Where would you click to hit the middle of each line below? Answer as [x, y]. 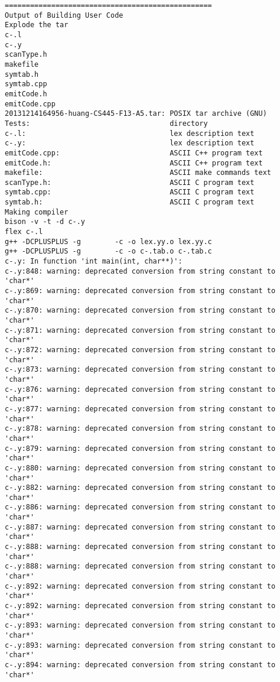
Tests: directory [106, 123]
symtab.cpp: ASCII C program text [130, 192]
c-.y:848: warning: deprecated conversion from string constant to [140, 271]
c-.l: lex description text [130, 133]
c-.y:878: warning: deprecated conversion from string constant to [140, 429]
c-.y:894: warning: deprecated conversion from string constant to [140, 665]
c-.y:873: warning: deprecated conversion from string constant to [140, 370]
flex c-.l [24, 232]
